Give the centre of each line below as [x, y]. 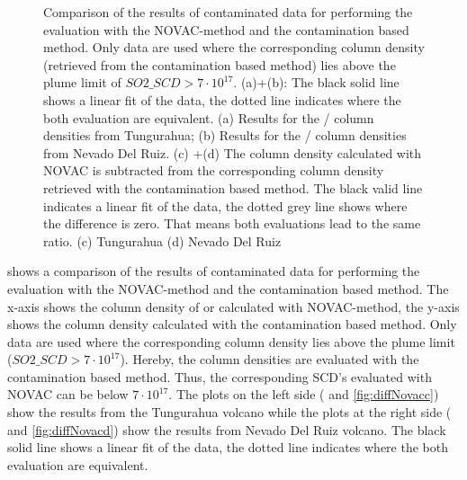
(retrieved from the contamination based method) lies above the [220, 64]
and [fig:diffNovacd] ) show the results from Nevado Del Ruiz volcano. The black [227, 429]
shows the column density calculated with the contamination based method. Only [232, 324]
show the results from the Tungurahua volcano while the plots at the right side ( [229, 412]
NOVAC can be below [68, 394]
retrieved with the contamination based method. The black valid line [233, 187]
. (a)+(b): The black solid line [316, 82]
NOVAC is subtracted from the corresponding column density [214, 170]
